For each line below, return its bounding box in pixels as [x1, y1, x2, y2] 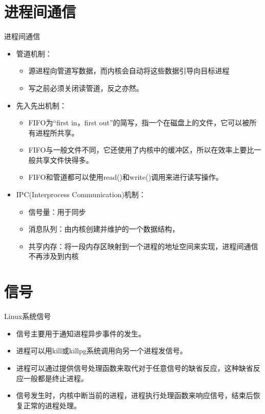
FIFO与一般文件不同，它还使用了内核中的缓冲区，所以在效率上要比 [28, 144, 254, 155]
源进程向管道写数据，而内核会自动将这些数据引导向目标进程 [28, 65, 230, 76]
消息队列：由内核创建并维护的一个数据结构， [28, 223, 179, 234]
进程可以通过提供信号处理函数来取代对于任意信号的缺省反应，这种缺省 [16, 362, 253, 373]
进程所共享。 [35, 127, 79, 138]
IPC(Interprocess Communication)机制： [16, 189, 146, 200]
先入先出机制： [16, 100, 67, 110]
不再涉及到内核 [28, 251, 79, 261]
